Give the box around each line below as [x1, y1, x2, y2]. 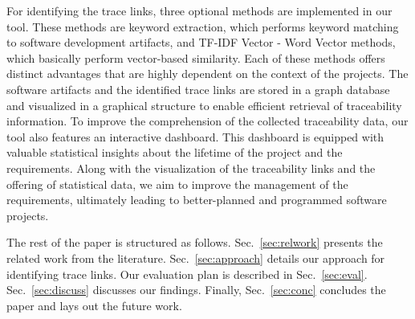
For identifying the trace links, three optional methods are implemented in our [6, 2, 393, 18]
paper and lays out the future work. [6, 297, 182, 313]
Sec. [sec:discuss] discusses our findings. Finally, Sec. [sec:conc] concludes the [6, 281, 386, 298]
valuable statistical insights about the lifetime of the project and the [6, 144, 343, 161]
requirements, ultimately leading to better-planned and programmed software [6, 191, 387, 208]
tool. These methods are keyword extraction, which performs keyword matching [6, 18, 399, 35]
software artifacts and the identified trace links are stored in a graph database [6, 80, 390, 97]
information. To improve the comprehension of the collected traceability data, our [6, 112, 409, 129]
